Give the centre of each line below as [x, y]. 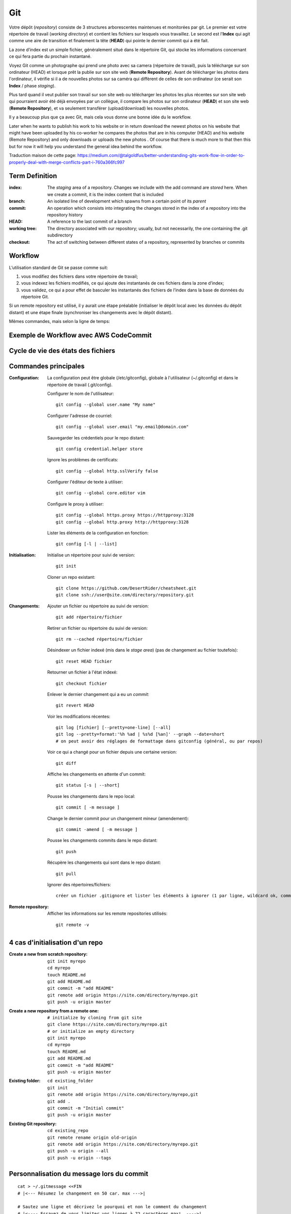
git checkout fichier [81, 683]
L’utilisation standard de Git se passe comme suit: [59, 268]
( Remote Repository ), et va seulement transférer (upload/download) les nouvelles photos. [99, 108]
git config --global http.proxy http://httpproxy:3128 [122, 522]
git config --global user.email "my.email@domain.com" [122, 427]
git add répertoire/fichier [89, 617]
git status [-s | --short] [88, 785]
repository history [65, 215]
